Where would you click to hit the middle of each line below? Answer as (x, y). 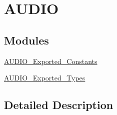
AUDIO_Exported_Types (45, 78)
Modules (26, 40)
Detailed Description (59, 105)
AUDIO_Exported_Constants (51, 61)
